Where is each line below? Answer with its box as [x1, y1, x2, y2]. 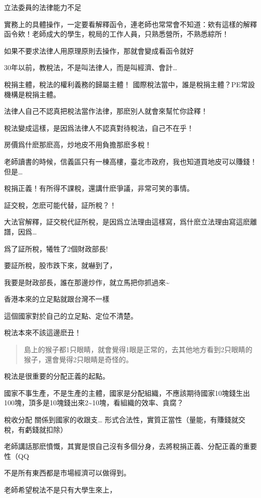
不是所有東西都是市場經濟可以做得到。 [4, 467, 130, 478]
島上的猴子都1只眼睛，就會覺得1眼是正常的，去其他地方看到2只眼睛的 [24, 344, 252, 355]
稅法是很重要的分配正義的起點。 [4, 371, 109, 381]
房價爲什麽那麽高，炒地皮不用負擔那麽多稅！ [4, 139, 152, 150]
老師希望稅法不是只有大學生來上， [4, 484, 116, 494]
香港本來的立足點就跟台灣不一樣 [4, 294, 109, 304]
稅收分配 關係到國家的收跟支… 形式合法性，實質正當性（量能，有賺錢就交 [4, 414, 245, 425]
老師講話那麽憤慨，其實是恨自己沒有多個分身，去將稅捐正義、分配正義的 [4, 441, 243, 451]
